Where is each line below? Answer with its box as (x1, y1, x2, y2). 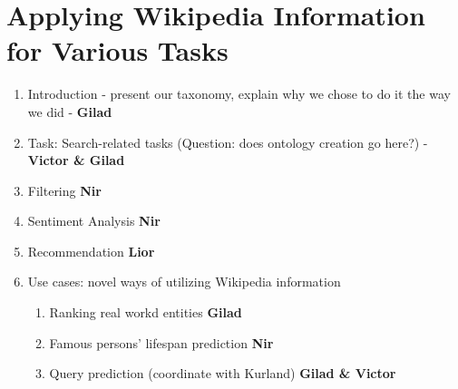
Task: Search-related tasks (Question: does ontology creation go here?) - (27, 132, 428, 151)
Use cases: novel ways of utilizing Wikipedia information (27, 272, 341, 291)
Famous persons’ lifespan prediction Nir (49, 333, 274, 352)
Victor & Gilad (27, 151, 125, 170)
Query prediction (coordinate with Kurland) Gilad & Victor (49, 364, 396, 383)
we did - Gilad (27, 102, 112, 121)
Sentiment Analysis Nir (27, 211, 161, 230)
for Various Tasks (6, 32, 229, 69)
